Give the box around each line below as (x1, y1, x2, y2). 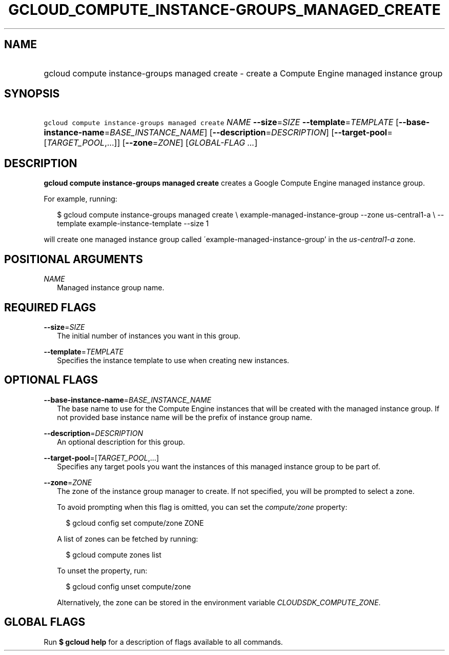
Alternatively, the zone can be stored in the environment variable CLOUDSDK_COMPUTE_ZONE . (57, 598, 381, 607)
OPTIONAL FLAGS (4, 373, 98, 387)
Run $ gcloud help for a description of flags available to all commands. (44, 637, 283, 646)
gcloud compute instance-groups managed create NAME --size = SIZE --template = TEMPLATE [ (44, 117, 399, 128)
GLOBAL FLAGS (4, 616, 86, 629)
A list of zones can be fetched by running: (57, 534, 198, 543)
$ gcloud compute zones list (66, 550, 161, 559)
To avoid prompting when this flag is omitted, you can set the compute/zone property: (57, 502, 348, 511)
